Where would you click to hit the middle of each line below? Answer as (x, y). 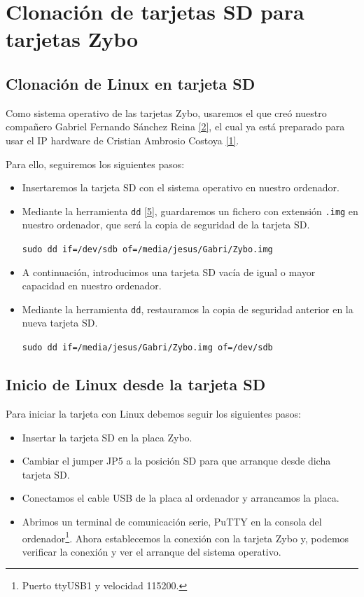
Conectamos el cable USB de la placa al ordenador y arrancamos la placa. (181, 498)
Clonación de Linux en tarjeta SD (131, 83)
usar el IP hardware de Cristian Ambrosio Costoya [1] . (122, 140)
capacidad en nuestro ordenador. (92, 286)
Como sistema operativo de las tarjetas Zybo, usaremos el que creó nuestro (166, 112)
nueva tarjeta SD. (60, 323)
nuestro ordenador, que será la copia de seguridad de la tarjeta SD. (166, 225)
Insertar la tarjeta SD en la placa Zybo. (107, 437)
